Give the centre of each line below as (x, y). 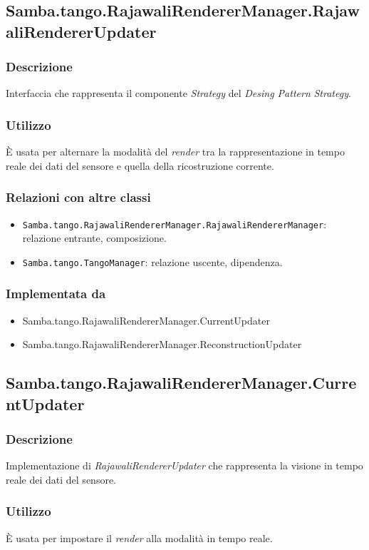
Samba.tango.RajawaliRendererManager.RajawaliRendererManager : (175, 224)
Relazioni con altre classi (78, 197)
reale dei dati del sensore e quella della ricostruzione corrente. (140, 165)
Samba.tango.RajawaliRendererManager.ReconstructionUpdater (162, 344)
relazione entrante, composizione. (94, 238)
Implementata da (56, 294)
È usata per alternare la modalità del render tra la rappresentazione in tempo (175, 152)
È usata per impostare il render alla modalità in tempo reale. (139, 538)
